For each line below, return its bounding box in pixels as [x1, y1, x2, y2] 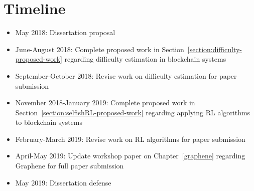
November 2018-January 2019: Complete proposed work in [15, 97, 195, 108]
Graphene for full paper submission [15, 160, 124, 171]
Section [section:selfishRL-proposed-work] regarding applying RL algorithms [15, 107, 250, 117]
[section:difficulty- [187, 44, 242, 54]
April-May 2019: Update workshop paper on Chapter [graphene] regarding [15, 150, 245, 161]
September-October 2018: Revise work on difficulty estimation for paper [15, 70, 237, 81]
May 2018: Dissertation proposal [15, 27, 115, 38]
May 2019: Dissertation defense [15, 177, 111, 187]
